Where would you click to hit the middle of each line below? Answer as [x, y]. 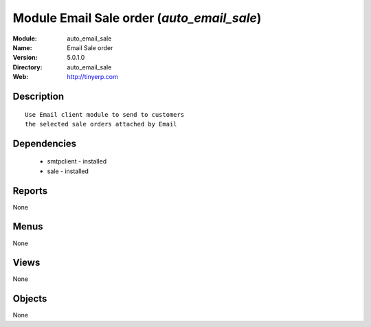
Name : [22, 47]
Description [38, 96]
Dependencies [45, 143]
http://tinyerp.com [92, 77]
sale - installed [68, 171]
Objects [30, 299]
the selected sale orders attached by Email [101, 124]
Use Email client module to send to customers [105, 114]
